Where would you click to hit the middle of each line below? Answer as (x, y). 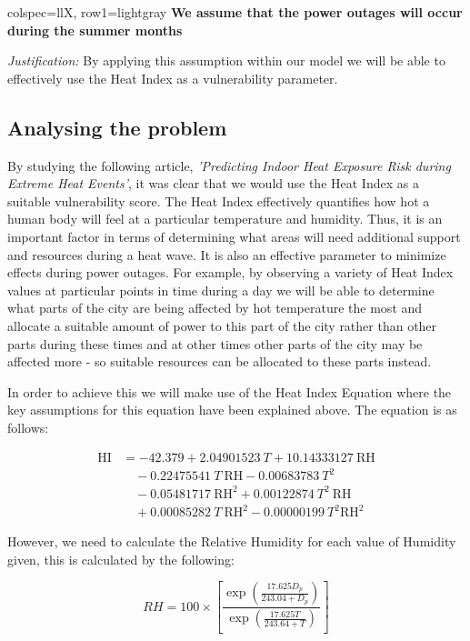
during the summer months (95, 30)
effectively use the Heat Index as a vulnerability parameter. (173, 78)
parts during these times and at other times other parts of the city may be (215, 343)
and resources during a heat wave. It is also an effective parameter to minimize (227, 254)
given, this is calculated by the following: (121, 559)
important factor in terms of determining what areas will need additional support (234, 236)
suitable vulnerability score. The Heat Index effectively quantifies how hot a (219, 200)
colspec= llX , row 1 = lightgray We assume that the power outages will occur (235, 12)
